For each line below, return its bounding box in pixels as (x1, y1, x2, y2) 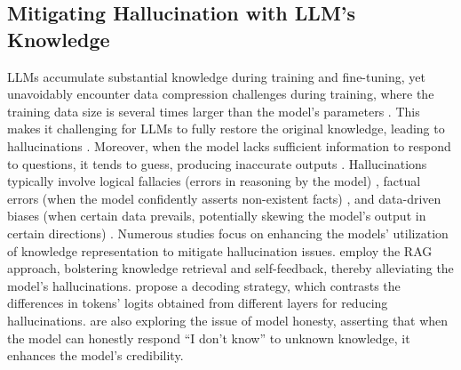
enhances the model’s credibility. (7, 346, 184, 365)
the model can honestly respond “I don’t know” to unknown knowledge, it (7, 328, 410, 347)
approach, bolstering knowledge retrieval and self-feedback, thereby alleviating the (7, 259, 454, 277)
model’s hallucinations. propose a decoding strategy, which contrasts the (7, 276, 401, 294)
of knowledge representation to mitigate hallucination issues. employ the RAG (7, 241, 433, 260)
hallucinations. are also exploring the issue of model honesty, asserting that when (7, 310, 449, 329)
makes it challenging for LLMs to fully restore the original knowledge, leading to (7, 119, 445, 138)
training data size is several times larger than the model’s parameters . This (7, 101, 420, 120)
